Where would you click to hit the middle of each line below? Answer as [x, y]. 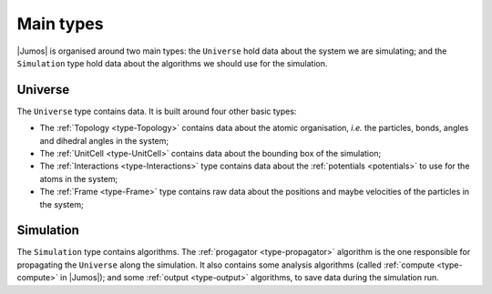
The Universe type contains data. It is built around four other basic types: [157, 111]
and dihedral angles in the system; [104, 140]
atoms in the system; [79, 178]
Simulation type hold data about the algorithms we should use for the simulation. [172, 63]
